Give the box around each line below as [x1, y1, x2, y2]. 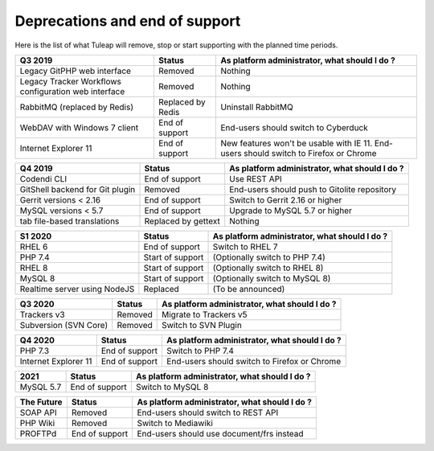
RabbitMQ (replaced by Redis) [19, 101, 134, 113]
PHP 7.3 [19, 345, 50, 356]
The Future [19, 396, 63, 408]
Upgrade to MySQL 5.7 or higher [229, 205, 353, 216]
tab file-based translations [19, 215, 120, 227]
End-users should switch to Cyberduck [220, 121, 369, 133]
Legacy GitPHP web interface [19, 65, 132, 76]
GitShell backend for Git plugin [19, 183, 136, 195]
